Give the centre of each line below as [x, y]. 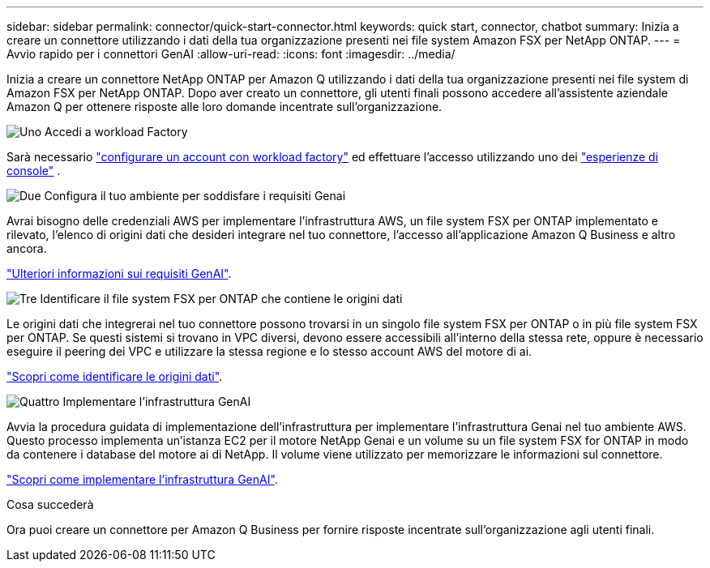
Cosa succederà [50, 504]
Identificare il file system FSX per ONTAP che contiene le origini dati [221, 299]
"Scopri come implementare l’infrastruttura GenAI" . [142, 479]
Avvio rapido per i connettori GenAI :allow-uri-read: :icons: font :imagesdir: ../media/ [231, 54]
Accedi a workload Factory [116, 132]
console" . [34, 171]
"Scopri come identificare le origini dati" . [115, 376]
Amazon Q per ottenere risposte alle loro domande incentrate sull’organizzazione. [225, 107]
